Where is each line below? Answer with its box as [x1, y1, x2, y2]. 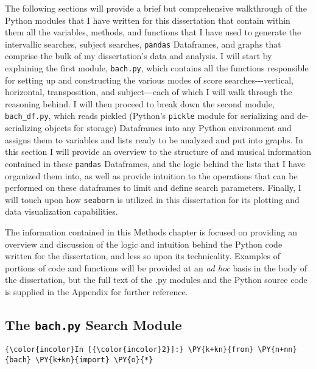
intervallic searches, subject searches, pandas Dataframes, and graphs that [5, 37, 281, 50]
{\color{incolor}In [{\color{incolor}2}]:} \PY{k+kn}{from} [5, 345, 254, 354]
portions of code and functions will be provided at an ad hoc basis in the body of [5, 261, 307, 274]
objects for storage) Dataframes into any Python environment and [44, 121, 292, 134]
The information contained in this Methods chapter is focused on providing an [5, 226, 297, 238]
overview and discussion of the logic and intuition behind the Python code [5, 237, 283, 250]
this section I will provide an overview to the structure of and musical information [5, 145, 311, 158]
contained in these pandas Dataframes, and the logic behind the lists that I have [5, 157, 306, 170]
